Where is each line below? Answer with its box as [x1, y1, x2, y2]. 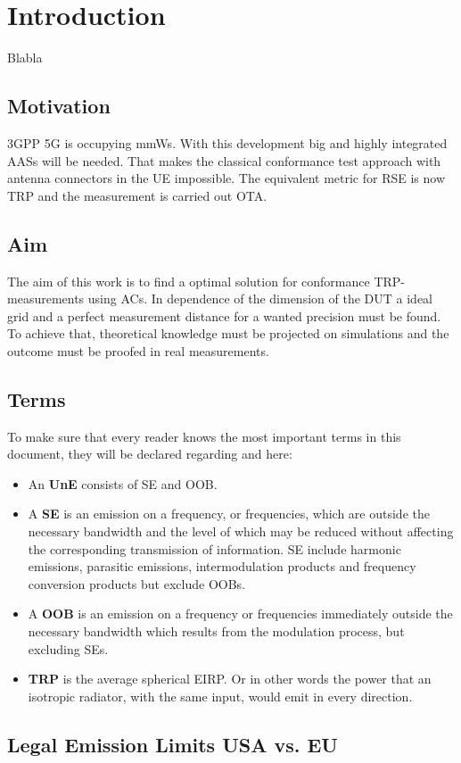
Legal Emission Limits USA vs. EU [7, 730, 338, 758]
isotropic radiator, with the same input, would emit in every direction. [28, 686, 413, 705]
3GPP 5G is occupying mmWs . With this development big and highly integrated [7, 133, 448, 152]
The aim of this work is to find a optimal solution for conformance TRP [7, 271, 401, 290]
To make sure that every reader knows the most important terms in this [7, 427, 401, 445]
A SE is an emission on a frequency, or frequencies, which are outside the [28, 504, 430, 523]
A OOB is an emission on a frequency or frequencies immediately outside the [28, 604, 453, 623]
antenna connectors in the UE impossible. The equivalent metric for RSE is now [7, 169, 446, 187]
